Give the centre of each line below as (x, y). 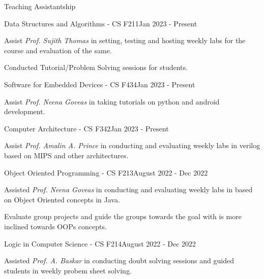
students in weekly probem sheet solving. (68, 270)
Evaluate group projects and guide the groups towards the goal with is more (123, 216)
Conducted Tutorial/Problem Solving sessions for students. (96, 67)
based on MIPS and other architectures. (66, 155)
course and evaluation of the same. (58, 50)
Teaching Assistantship (40, 6)
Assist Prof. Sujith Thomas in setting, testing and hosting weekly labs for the (125, 40)
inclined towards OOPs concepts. (55, 226)
